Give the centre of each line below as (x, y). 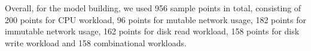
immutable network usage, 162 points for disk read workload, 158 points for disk (152, 31)
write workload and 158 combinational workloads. (96, 42)
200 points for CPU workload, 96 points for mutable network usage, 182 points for (155, 19)
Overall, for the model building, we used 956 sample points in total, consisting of (153, 8)
